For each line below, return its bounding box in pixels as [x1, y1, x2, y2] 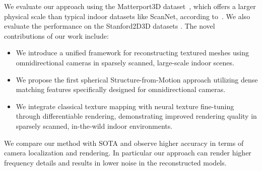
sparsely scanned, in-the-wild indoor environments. [16, 120, 173, 131]
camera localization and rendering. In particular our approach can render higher [4, 147, 251, 158]
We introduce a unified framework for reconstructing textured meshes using [16, 47, 249, 58]
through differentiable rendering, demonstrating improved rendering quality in [16, 111, 257, 121]
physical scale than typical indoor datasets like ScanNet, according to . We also [4, 11, 250, 21]
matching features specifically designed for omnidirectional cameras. [16, 84, 226, 95]
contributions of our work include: [4, 30, 109, 41]
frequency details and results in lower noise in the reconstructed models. [4, 157, 227, 167]
